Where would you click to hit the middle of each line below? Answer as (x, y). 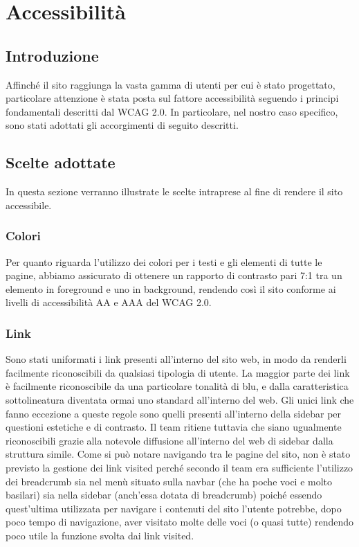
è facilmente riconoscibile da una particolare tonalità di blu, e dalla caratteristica (177, 386)
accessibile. (29, 205)
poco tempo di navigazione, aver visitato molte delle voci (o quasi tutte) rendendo (180, 522)
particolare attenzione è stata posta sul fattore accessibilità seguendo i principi (172, 98)
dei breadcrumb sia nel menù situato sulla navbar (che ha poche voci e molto (169, 481)
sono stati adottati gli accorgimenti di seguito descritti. (122, 125)
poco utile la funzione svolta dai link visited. (100, 535)
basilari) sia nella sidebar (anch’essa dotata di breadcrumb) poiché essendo (164, 495)
